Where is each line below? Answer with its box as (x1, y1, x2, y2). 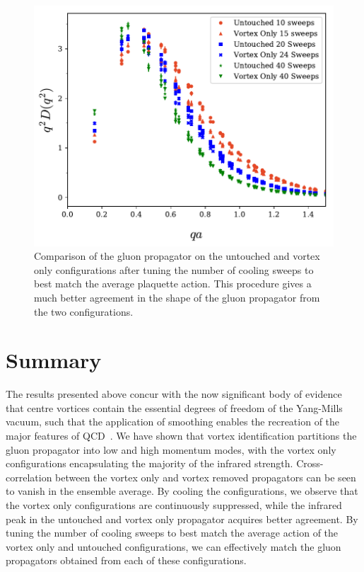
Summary (6, 345, 102, 374)
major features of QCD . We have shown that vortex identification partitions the (6, 428, 357, 443)
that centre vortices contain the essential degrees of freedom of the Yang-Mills (6, 400, 343, 415)
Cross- (296, 456, 324, 471)
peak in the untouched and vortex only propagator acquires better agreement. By (6, 511, 358, 526)
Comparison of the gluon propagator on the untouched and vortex (34, 248, 320, 263)
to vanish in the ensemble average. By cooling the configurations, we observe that (6, 484, 358, 498)
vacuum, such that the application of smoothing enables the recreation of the (6, 414, 340, 429)
